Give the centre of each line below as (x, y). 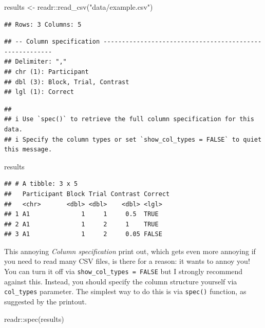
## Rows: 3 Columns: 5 (43, 24)
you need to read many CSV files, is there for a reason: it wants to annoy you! (127, 261)
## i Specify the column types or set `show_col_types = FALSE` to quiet (133, 139)
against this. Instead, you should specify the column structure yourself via (121, 281)
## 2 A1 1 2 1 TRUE (81, 224)
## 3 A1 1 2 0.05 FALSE (83, 234)
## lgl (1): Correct (39, 92)
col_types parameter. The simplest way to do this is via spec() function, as (125, 291)
